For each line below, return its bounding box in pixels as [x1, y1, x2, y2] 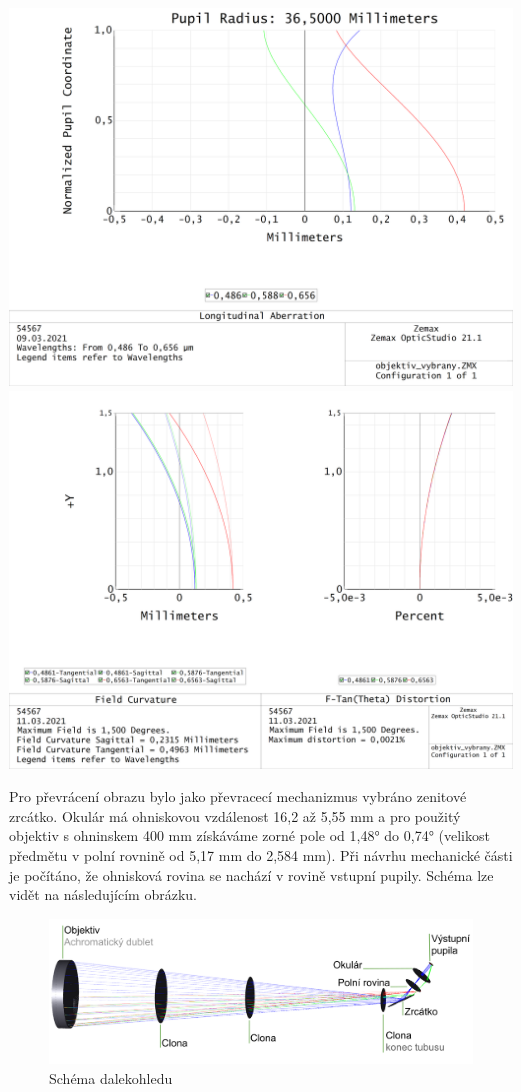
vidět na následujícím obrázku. [9, 884, 197, 905]
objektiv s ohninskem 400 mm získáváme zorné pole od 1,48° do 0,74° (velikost [9, 825, 490, 846]
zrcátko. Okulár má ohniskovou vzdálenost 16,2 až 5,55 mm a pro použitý [9, 805, 461, 826]
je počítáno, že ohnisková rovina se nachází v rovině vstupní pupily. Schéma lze [9, 864, 494, 885]
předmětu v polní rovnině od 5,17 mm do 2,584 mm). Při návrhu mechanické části [9, 844, 513, 865]
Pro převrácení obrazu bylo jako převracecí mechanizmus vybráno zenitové [9, 786, 467, 807]
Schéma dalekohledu [49, 1067, 173, 1088]
